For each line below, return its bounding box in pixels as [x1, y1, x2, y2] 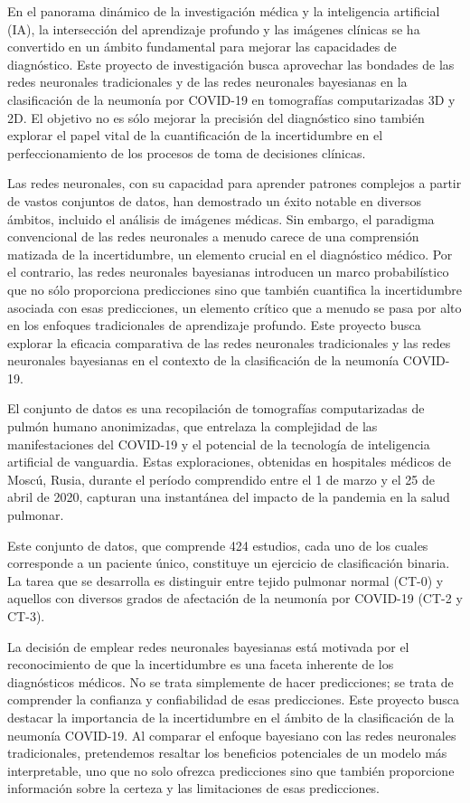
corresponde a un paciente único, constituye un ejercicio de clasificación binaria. [7, 553, 450, 572]
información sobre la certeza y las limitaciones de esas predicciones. [7, 779, 381, 798]
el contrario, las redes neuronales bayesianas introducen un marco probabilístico [7, 262, 449, 281]
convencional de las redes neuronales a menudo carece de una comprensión [7, 227, 419, 246]
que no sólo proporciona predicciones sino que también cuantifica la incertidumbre [7, 279, 462, 298]
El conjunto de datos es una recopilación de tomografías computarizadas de [7, 399, 425, 418]
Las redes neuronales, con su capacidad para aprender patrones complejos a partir [7, 174, 462, 193]
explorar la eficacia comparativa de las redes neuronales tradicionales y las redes [7, 333, 451, 352]
